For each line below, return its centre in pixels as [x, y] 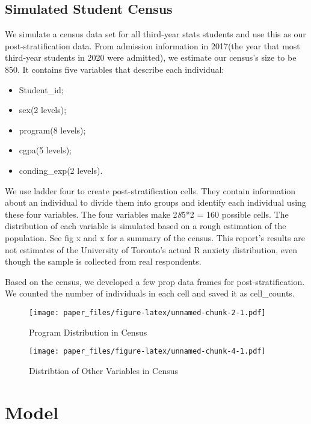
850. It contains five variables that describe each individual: [115, 69]
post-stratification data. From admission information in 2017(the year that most [152, 45]
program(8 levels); [52, 130]
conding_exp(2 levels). [61, 170]
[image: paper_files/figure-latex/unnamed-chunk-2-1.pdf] [147, 312]
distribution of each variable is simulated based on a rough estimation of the [146, 226]
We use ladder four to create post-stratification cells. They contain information [150, 190]
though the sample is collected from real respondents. [103, 261]
